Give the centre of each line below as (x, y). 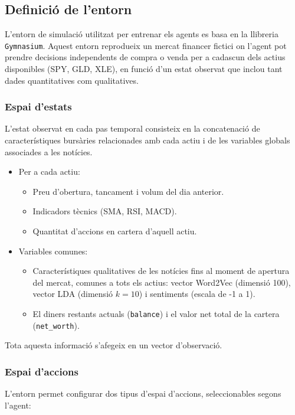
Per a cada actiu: (49, 171)
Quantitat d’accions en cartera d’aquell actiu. (115, 231)
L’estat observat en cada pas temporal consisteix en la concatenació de (132, 128)
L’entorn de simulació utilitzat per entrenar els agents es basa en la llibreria (142, 34)
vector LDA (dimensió (73, 294)
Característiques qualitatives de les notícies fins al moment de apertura (161, 271)
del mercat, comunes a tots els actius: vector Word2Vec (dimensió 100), (162, 282)
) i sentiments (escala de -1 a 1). (197, 294)
